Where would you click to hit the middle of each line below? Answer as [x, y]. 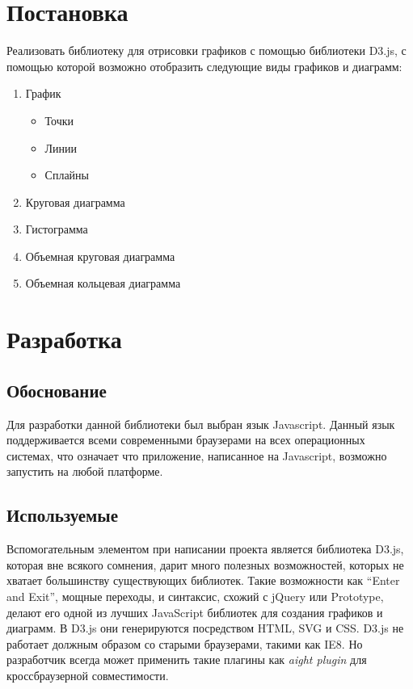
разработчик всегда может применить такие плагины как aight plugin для [187, 660]
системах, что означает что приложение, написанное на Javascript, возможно [197, 455]
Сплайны [67, 175]
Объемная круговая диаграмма [100, 256]
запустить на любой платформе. [85, 471]
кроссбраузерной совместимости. [88, 675]
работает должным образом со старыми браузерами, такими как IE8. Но [185, 643]
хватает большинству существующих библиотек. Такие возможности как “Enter [203, 580]
